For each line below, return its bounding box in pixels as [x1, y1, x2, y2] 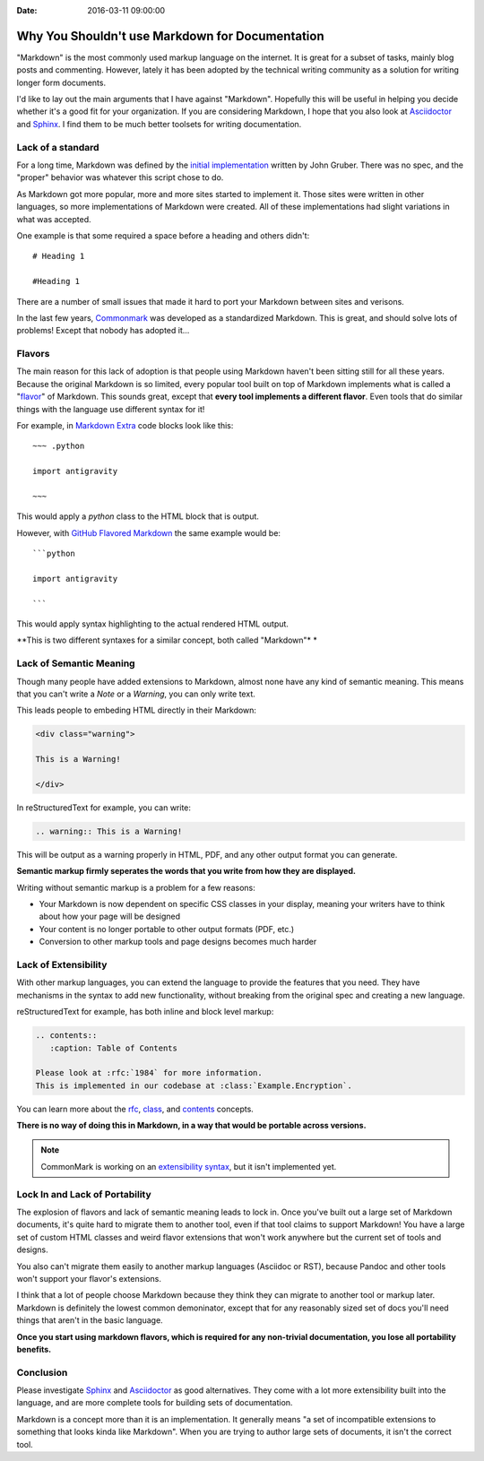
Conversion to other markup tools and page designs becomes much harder [39, 937, 317, 947]
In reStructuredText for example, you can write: [16, 802, 192, 813]
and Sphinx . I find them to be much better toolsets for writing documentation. [16, 118, 302, 129]
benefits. [16, 1344, 52, 1354]
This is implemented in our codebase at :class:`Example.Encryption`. [35, 1080, 353, 1091]
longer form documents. [16, 77, 107, 88]
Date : [16, 5, 38, 15]
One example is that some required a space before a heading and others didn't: [16, 229, 310, 241]
